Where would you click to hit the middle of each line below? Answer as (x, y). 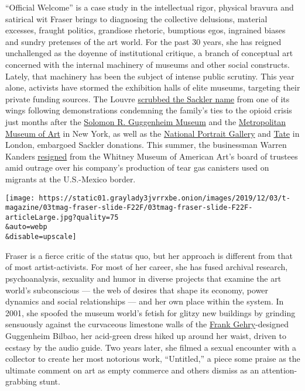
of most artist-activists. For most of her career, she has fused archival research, (147, 267)
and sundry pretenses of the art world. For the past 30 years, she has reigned (143, 41)
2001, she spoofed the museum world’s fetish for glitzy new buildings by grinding (150, 312)
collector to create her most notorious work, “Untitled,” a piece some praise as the (153, 359)
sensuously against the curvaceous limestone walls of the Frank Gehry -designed (147, 324)
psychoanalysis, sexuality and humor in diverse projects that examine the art (143, 278)
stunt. (50, 381)
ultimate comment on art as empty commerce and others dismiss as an (132, 370)
